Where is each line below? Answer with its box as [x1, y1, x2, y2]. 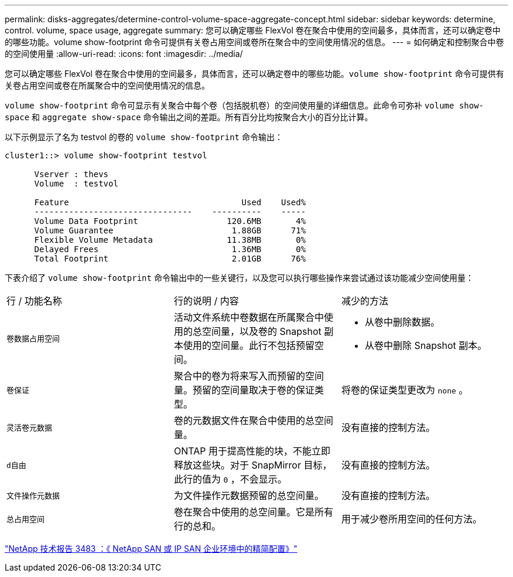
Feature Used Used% [34, 198, 306, 207]
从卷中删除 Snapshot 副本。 [364, 340, 487, 351]
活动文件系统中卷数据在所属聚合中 [173, 311, 324, 323]
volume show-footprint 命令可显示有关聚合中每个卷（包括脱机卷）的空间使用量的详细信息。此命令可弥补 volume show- [5, 100, 484, 110]
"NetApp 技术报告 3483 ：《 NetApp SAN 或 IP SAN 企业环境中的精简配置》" [5, 544, 297, 554]
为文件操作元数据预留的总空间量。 [173, 490, 324, 501]
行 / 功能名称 [6, 295, 62, 307]
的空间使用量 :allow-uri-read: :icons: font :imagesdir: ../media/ [5, 49, 243, 59]
